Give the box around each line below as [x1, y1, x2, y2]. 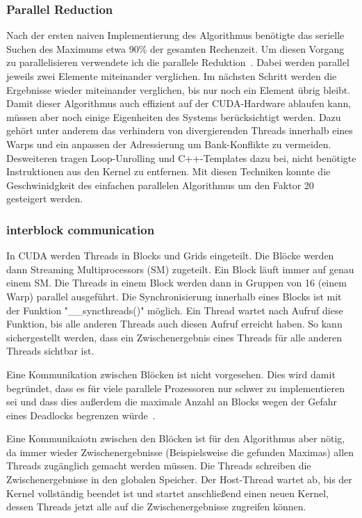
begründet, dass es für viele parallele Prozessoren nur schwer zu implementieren [6, 380, 345, 395]
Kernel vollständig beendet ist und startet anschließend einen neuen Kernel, [6, 485, 329, 500]
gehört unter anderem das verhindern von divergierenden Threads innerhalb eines [6, 123, 353, 138]
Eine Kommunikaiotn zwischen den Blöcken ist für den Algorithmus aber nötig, [6, 431, 345, 446]
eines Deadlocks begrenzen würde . [6, 407, 156, 422]
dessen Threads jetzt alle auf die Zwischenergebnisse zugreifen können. [6, 499, 306, 514]
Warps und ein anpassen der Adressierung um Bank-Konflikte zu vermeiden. [6, 136, 331, 151]
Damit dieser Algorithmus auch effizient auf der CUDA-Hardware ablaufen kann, [6, 96, 352, 111]
